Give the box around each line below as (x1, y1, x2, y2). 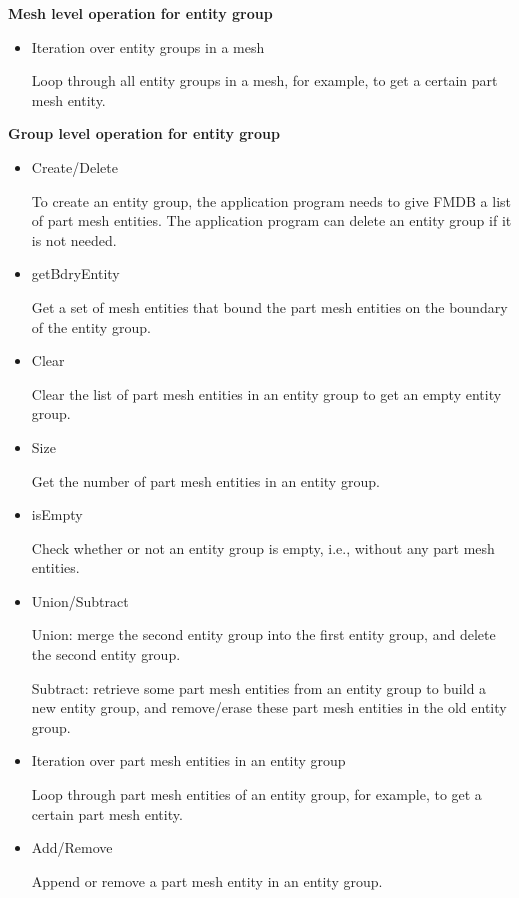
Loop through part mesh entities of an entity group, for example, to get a (31, 784, 482, 805)
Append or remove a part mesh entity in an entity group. (31, 870, 383, 891)
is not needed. (31, 229, 117, 250)
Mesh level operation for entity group (8, 3, 273, 23)
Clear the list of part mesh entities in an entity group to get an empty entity (31, 383, 502, 404)
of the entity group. (31, 316, 151, 337)
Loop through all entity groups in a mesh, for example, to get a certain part (31, 70, 498, 91)
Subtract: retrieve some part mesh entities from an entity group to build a (31, 677, 487, 698)
